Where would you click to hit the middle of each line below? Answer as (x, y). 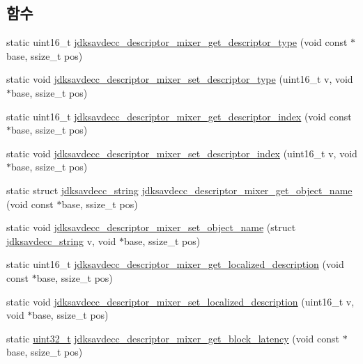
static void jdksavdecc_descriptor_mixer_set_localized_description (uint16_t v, (180, 301)
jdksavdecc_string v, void (61, 240)
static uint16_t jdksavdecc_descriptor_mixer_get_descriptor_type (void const (177, 42)
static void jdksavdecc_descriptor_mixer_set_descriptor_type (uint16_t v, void (180, 79)
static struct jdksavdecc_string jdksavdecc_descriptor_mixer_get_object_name (179, 190)
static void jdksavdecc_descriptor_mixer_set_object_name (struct (151, 227)
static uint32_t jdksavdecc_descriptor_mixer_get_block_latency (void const (173, 338)
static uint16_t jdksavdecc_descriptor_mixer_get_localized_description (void (175, 264)
